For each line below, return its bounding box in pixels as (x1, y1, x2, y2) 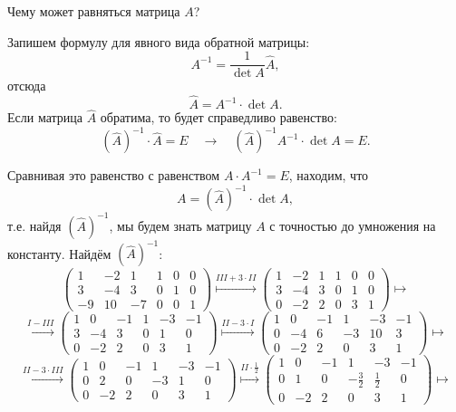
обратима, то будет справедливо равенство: (100, 108, 337, 127)
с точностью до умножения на (269, 216, 436, 235)
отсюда (7, 76, 46, 95)
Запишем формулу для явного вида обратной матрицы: (7, 32, 310, 51)
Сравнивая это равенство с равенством (7, 166, 220, 185)
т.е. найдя (7, 216, 62, 235)
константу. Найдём (7, 244, 112, 263)
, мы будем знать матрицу (109, 216, 252, 235)
